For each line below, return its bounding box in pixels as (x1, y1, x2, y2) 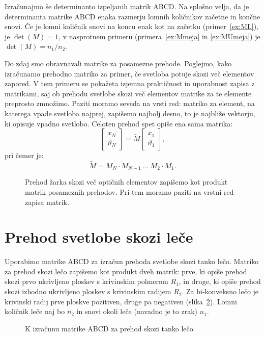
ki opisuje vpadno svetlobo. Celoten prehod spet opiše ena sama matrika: (5, 118, 233, 128)
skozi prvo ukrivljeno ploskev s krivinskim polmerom (5, 276, 168, 287)
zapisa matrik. (25, 196, 69, 207)
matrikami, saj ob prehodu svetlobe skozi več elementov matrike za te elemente (5, 88, 252, 98)
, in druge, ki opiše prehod (179, 276, 261, 287)
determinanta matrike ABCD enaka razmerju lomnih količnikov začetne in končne (5, 11, 260, 21)
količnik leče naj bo (5, 306, 65, 317)
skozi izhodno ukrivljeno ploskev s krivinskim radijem (5, 286, 171, 297)
